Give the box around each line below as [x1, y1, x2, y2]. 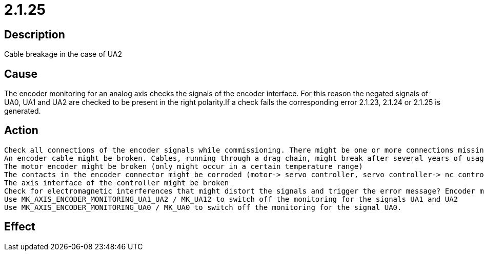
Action [4, 124, 38, 137]
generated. [4, 107, 41, 116]
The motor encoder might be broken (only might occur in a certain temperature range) [4, 162, 363, 171]
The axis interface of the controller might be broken [4, 178, 229, 187]
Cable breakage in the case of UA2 [4, 50, 123, 59]
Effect [4, 220, 35, 233]
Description [4, 28, 65, 41]
